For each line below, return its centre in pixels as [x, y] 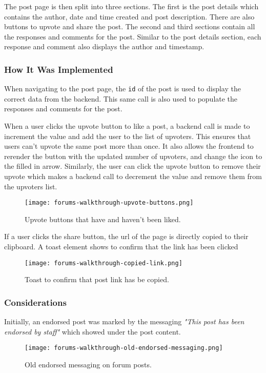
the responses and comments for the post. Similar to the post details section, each [133, 36]
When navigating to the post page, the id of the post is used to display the [122, 89]
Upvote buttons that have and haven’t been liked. [103, 219]
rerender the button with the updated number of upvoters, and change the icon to [133, 156]
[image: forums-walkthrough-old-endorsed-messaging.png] [124, 348]
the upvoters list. [31, 186]
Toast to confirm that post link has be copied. [97, 279]
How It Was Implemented [59, 69]
